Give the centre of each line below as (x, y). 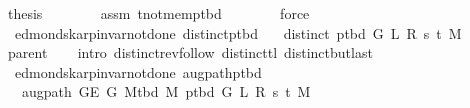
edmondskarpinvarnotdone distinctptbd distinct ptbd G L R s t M (238, 32)
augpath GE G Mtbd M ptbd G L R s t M (166, 91)
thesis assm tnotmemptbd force (158, 13)
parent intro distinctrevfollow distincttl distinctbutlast (190, 52)
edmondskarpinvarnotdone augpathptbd (138, 71)
